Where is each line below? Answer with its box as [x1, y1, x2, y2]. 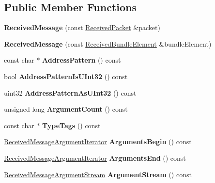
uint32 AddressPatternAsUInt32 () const [4, 87, 137, 98]
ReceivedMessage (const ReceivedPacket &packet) [4, 22, 160, 33]
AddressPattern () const [42, 55, 121, 65]
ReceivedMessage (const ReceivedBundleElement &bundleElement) [4, 38, 212, 49]
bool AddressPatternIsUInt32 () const [4, 71, 128, 81]
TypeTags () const [42, 120, 101, 130]
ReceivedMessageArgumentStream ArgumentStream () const [4, 169, 192, 179]
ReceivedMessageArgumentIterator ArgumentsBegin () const [4, 136, 192, 147]
